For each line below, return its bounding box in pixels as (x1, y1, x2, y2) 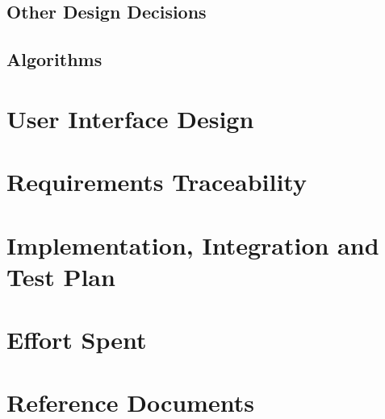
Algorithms (6, 47, 103, 72)
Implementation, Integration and (6, 228, 379, 261)
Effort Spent (6, 323, 147, 356)
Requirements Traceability (6, 165, 307, 198)
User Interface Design (6, 102, 254, 135)
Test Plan (6, 259, 115, 292)
